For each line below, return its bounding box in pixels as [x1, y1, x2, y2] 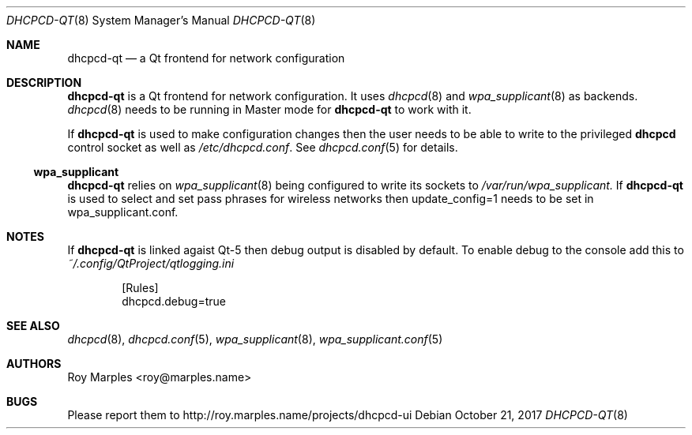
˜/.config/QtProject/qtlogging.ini [67, 257, 235, 270]
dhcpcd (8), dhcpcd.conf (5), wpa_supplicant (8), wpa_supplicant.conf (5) [67, 332, 443, 346]
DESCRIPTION [6, 76, 82, 89]
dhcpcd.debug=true [122, 294, 226, 308]
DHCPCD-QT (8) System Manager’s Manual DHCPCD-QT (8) [6, 13, 316, 27]
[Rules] [122, 281, 159, 294]
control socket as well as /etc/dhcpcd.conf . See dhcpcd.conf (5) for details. [67, 141, 458, 154]
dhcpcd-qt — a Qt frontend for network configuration [67, 51, 345, 65]
